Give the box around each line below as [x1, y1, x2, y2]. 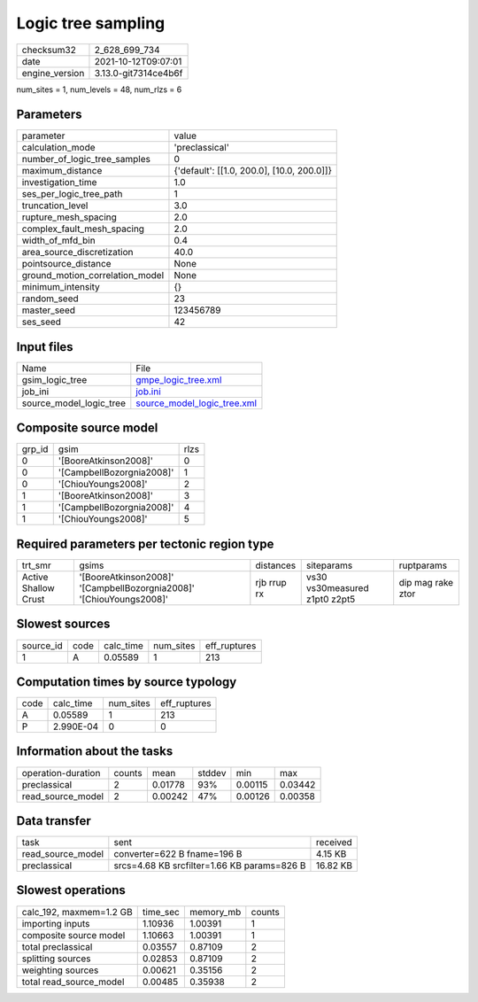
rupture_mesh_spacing [21, 211, 117, 223]
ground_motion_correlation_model [21, 269, 165, 282]
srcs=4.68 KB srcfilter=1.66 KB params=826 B [113, 859, 306, 872]
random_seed [21, 292, 79, 305]
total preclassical [21, 940, 93, 952]
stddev [197, 766, 227, 779]
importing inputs [21, 917, 90, 929]
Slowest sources [16, 617, 111, 632]
